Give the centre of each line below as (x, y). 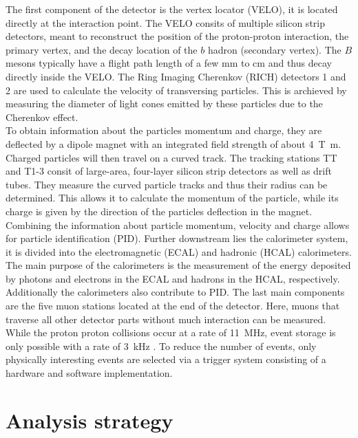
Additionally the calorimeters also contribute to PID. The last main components (175, 292)
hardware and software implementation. (89, 373)
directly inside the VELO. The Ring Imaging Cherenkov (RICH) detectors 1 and (176, 76)
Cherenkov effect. (42, 117)
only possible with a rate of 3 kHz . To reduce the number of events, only (161, 346)
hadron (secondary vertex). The (274, 49)
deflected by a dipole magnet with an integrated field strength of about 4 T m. (173, 143)
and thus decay (300, 63)
